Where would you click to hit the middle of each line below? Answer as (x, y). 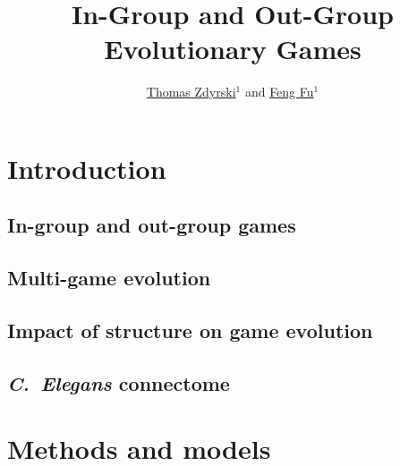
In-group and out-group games (152, 225)
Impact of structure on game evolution (190, 330)
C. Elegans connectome (119, 382)
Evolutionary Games (233, 49)
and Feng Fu (279, 92)
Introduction (87, 168)
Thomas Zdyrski (191, 92)
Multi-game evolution (109, 278)
